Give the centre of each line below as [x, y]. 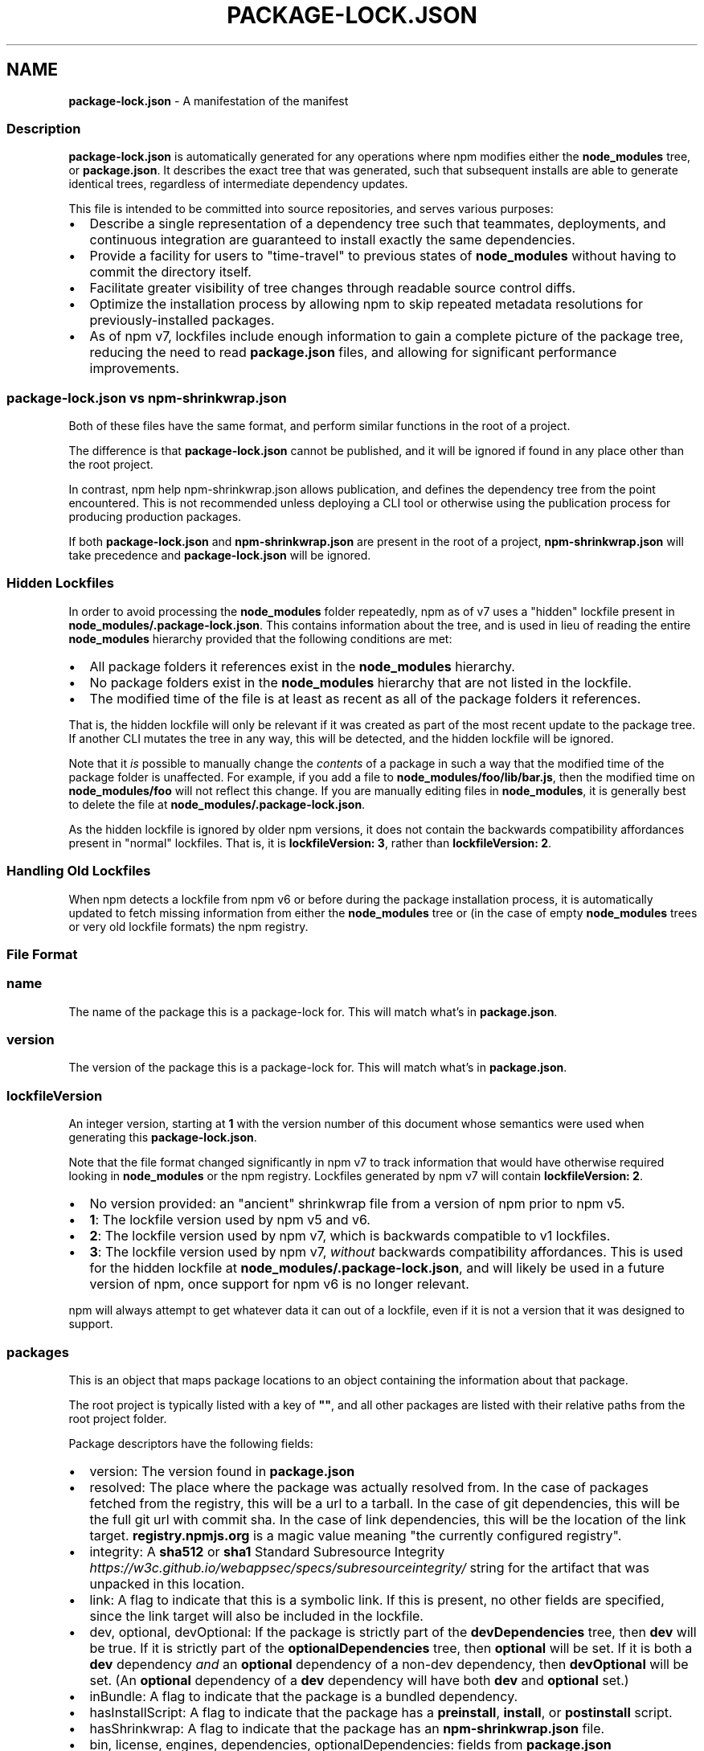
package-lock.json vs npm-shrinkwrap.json [147, 398]
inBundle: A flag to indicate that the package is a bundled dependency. [304, 1696]
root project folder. [118, 1418]
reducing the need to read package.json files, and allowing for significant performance [353, 353]
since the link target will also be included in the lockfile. [256, 1616]
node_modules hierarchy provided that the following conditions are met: [260, 638]
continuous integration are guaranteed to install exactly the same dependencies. [332, 240]
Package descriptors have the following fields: [191, 1443]
